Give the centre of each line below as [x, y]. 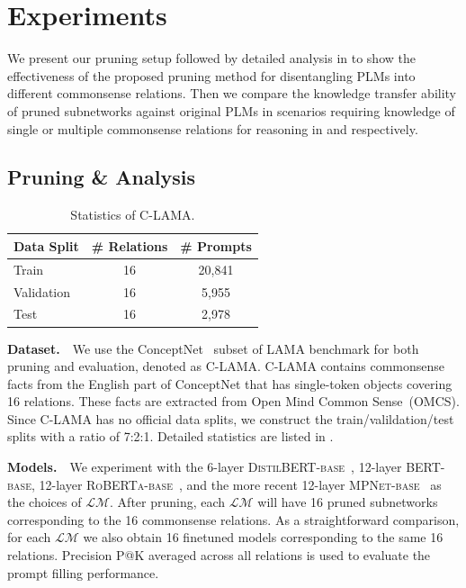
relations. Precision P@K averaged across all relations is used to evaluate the [219, 555]
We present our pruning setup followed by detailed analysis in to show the [211, 58]
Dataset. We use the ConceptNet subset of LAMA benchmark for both [213, 348]
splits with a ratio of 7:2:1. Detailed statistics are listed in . [170, 436]
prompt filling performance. [83, 572]
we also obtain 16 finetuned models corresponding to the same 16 [263, 537]
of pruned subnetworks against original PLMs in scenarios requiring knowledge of [231, 110]
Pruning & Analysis [101, 177]
